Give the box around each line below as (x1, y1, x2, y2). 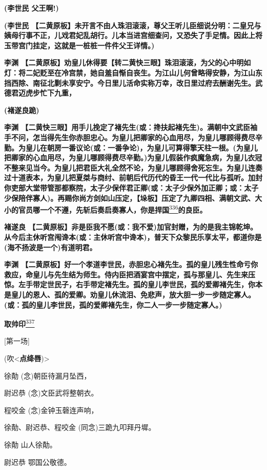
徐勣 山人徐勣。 (4, 439, 57, 449)
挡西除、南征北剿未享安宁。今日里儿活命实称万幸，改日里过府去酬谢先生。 (4, 77, 255, 88)
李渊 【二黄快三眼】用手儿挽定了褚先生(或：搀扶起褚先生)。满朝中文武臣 (4, 122, 250, 133)
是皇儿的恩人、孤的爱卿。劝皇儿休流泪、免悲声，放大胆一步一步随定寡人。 (4, 289, 255, 299)
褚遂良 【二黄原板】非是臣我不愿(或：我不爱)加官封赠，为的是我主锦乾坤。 (4, 221, 257, 232)
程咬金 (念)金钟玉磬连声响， (4, 404, 98, 415)
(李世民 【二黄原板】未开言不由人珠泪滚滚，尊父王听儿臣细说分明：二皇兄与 (4, 20, 261, 30)
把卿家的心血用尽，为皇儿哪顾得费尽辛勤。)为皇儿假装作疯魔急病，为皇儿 (4, 152, 248, 163)
